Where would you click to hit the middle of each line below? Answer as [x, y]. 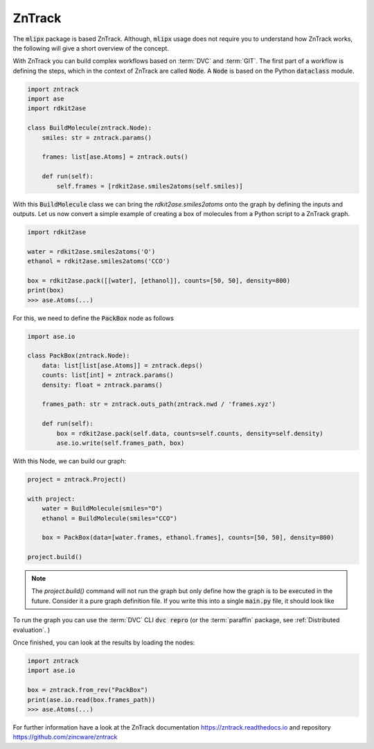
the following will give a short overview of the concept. [91, 48]
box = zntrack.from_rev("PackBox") [88, 690]
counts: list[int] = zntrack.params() [108, 375]
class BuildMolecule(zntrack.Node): [90, 128]
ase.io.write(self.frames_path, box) [121, 443]
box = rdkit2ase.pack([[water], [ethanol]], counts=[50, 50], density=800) [159, 280]
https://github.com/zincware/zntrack [65, 737]
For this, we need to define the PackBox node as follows [93, 318]
